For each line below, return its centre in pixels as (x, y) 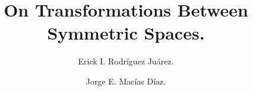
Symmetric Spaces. (126, 33)
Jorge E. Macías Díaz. (126, 81)
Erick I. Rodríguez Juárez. (126, 61)
